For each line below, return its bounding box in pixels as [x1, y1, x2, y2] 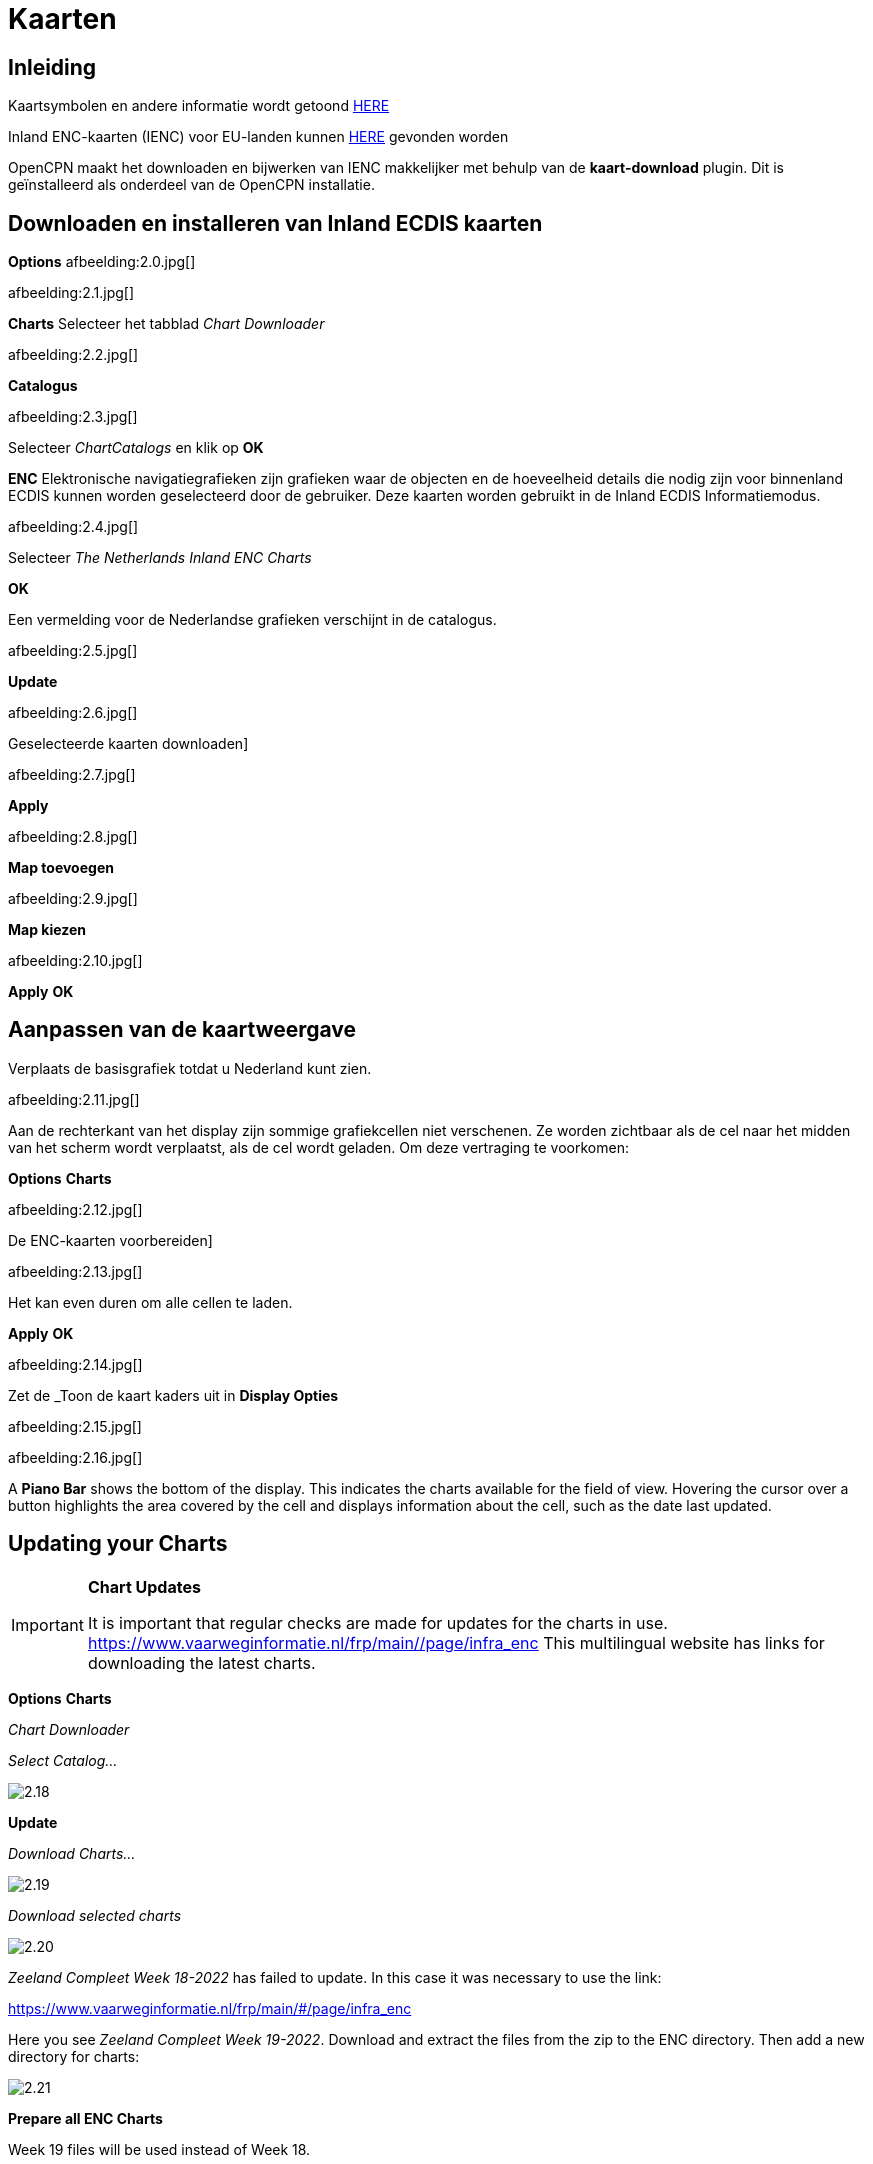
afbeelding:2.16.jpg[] [8, 1448, 143, 1466]
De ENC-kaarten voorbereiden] [8, 1231, 213, 1249]
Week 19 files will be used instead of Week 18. [8, 2140, 311, 2158]
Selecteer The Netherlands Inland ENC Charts [8, 549, 312, 567]
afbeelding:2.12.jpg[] [8, 1200, 143, 1218]
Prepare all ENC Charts [8, 2109, 163, 2127]
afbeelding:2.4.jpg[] [8, 518, 139, 536]
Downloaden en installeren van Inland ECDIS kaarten [8, 210, 543, 236]
